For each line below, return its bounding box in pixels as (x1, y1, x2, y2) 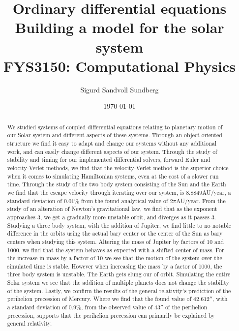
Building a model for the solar (15, 17, 224, 37)
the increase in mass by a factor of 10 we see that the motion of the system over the (7, 254, 222, 262)
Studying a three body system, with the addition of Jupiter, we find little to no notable (7, 221, 232, 229)
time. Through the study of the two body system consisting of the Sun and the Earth (7, 180, 226, 188)
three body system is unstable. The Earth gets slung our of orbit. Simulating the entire (7, 270, 231, 278)
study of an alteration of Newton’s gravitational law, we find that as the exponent (7, 205, 217, 213)
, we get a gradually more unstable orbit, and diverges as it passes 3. (40, 212, 216, 221)
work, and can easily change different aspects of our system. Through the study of (7, 147, 217, 155)
